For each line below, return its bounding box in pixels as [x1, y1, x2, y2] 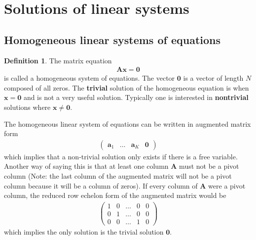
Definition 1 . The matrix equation [4, 55, 112, 65]
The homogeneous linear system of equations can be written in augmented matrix [4, 118, 251, 129]
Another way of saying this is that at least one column [4, 161, 169, 171]
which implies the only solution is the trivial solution [4, 226, 164, 237]
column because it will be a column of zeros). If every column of [4, 180, 198, 191]
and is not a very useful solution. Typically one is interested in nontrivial [23, 92, 249, 102]
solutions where [4, 101, 51, 112]
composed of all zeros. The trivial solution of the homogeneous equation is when [4, 82, 249, 93]
